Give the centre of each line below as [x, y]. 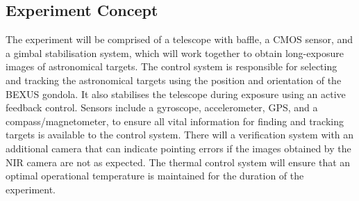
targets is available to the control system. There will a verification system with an [180, 135]
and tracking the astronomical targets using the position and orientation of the [174, 80]
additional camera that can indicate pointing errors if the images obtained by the [178, 148]
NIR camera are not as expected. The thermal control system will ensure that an [178, 162]
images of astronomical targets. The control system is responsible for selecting [172, 66]
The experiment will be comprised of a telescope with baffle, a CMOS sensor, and [179, 39]
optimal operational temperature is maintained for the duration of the [155, 176]
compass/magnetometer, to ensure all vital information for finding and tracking [175, 121]
